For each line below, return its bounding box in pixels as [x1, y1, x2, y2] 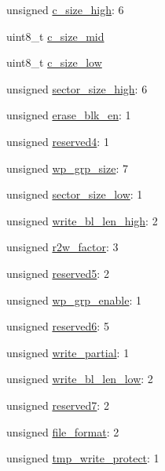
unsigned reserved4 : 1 [6, 133, 109, 149]
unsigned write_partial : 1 [6, 344, 130, 360]
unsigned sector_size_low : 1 [6, 186, 143, 203]
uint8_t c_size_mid [6, 27, 104, 44]
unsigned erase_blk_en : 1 [6, 107, 131, 123]
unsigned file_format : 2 [6, 423, 119, 440]
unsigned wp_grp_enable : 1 [6, 291, 142, 308]
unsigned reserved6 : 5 [6, 318, 109, 334]
